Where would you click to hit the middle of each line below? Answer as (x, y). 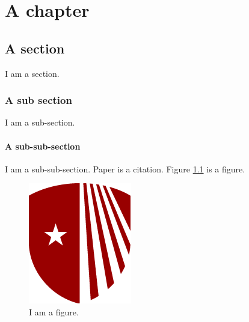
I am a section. (32, 73)
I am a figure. (54, 311)
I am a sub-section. (40, 122)
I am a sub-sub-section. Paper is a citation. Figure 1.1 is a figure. (125, 169)
